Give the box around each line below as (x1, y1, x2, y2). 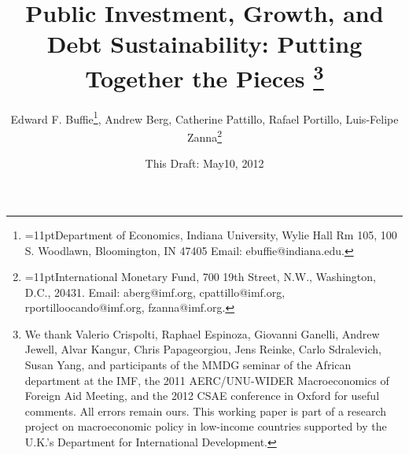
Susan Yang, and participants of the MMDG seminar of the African (24, 357, 352, 373)
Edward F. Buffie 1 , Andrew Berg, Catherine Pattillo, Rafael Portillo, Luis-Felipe (10, 108, 399, 127)
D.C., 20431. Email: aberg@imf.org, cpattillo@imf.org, (24, 283, 286, 300)
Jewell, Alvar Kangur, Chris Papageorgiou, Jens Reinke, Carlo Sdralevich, (24, 341, 381, 357)
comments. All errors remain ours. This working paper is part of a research (24, 402, 387, 419)
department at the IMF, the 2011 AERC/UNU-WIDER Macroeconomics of (24, 372, 389, 388)
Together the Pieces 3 (85, 58, 324, 94)
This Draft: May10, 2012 (145, 155, 264, 172)
